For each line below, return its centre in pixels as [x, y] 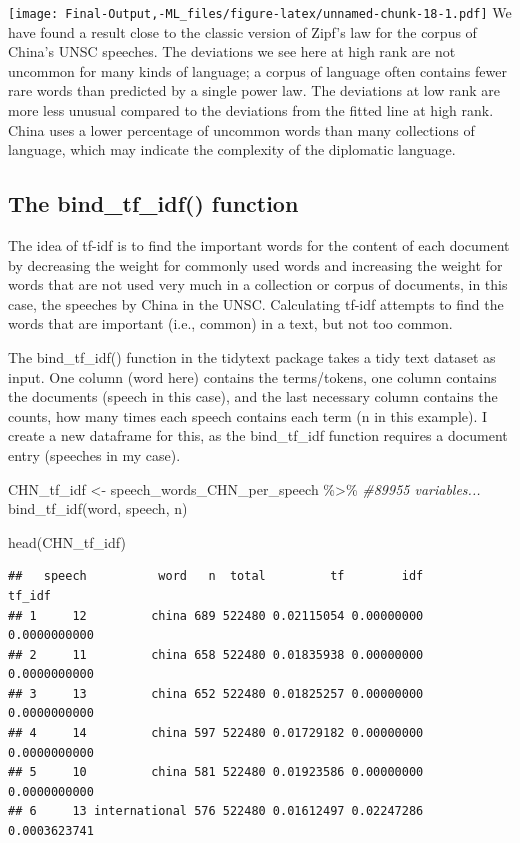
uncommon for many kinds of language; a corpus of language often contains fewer [257, 70]
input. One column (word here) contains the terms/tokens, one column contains [252, 376]
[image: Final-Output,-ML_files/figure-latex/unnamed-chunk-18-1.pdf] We [260, 12]
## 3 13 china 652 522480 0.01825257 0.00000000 [216, 693]
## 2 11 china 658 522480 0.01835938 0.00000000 [216, 654]
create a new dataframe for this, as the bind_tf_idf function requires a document [258, 435]
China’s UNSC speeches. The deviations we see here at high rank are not [232, 51]
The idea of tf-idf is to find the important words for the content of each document [259, 245]
